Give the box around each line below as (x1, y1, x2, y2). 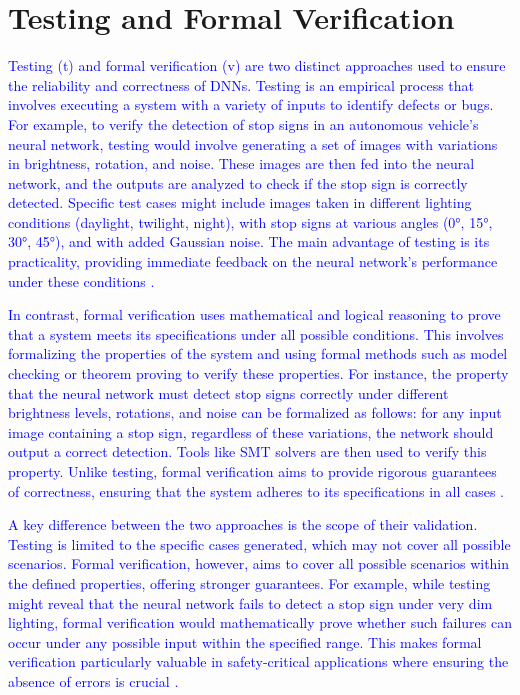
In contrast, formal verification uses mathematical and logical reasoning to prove (8, 304, 501, 325)
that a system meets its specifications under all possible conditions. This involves (8, 323, 504, 344)
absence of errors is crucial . (8, 670, 179, 691)
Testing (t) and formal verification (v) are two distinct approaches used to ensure (8, 55, 506, 76)
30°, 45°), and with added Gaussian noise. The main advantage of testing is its (8, 231, 490, 252)
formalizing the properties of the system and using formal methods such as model (8, 343, 508, 364)
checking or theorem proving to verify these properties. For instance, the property (8, 363, 509, 384)
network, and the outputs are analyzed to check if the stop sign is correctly (8, 172, 468, 193)
